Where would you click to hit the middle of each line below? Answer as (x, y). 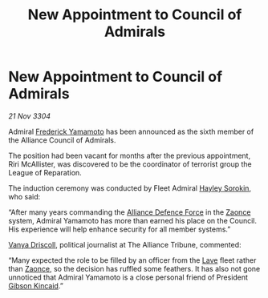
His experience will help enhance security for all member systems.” (120, 229)
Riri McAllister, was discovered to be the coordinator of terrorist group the (130, 164)
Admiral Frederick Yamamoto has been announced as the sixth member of (131, 131)
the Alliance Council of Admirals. (62, 140)
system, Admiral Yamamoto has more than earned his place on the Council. (133, 220)
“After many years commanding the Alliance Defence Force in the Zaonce (130, 212)
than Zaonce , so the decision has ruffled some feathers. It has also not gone (134, 268)
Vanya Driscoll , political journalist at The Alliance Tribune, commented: (125, 244)
